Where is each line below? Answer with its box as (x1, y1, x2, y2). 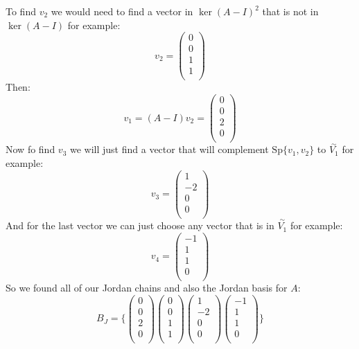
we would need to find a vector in (51, 4, 193, 18)
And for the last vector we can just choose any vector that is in (6, 218, 274, 233)
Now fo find (6, 142, 55, 156)
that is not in (262, 4, 319, 18)
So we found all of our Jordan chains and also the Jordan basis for (6, 280, 288, 294)
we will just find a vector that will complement (69, 142, 269, 156)
